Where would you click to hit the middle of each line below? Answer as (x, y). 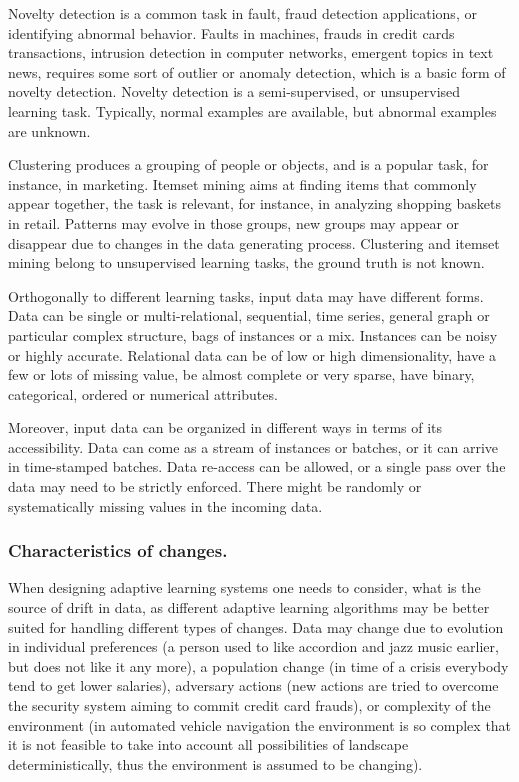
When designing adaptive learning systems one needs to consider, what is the (244, 587)
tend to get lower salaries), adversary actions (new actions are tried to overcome (253, 685)
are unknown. (49, 130)
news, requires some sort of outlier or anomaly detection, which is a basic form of (257, 71)
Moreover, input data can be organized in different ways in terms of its (225, 427)
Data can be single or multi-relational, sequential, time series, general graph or (249, 315)
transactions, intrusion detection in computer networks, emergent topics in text (251, 52)
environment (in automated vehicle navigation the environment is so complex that (260, 724)
